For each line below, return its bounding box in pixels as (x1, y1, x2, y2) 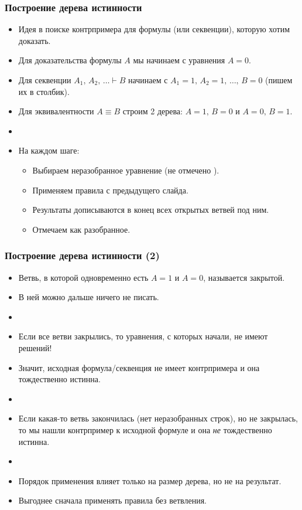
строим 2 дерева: (122, 105, 183, 117)
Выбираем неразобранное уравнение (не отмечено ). (32, 164, 219, 176)
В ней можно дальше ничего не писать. (18, 291, 159, 303)
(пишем (265, 74, 293, 86)
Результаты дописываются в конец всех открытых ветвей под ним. (32, 203, 269, 216)
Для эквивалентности (18, 105, 94, 117)
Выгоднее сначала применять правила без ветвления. (18, 494, 207, 506)
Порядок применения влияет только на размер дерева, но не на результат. (18, 474, 282, 487)
